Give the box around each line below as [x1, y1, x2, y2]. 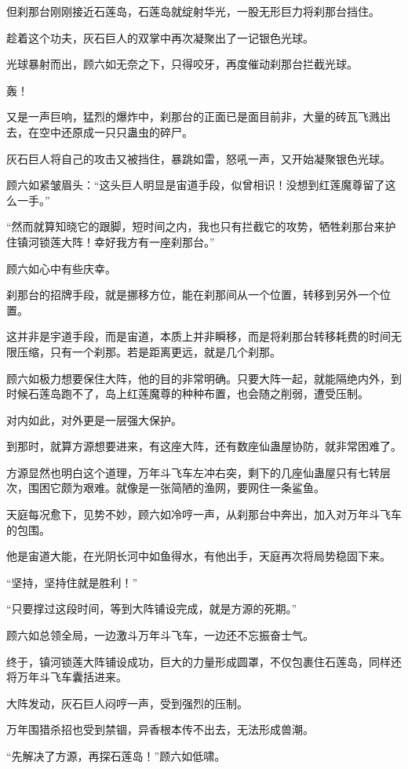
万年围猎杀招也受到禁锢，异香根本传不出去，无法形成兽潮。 [6, 721, 314, 738]
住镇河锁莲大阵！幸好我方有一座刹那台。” [6, 233, 215, 250]
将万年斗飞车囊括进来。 [6, 669, 127, 685]
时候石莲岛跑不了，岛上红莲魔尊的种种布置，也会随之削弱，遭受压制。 [6, 385, 369, 402]
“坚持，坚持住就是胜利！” [6, 574, 138, 590]
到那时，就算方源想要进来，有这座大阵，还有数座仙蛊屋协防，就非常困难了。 [6, 438, 402, 454]
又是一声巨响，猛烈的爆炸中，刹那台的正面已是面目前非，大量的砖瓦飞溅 [6, 108, 380, 125]
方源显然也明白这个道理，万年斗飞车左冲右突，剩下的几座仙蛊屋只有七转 [6, 464, 380, 480]
